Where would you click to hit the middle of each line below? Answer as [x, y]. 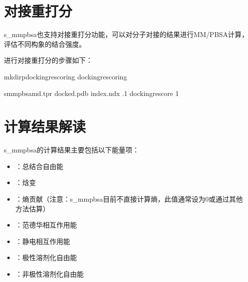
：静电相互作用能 [43, 241]
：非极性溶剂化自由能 [49, 273]
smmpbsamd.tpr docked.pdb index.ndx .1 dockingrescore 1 [91, 93]
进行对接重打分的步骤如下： [48, 60]
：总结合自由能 [39, 166]
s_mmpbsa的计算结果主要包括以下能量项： [72, 150]
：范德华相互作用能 [46, 225]
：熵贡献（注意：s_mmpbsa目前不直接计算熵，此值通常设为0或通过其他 [129, 199]
